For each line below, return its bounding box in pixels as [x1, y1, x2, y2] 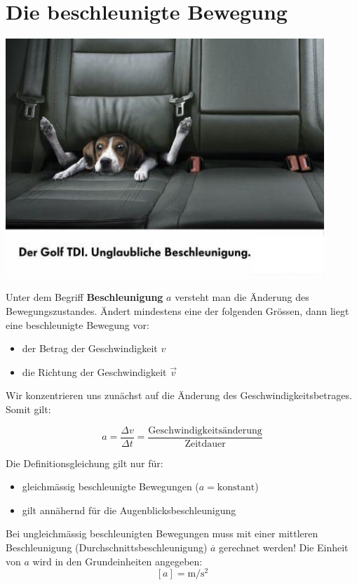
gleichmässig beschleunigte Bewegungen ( [22, 479, 199, 494]
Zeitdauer [184, 438, 226, 449]
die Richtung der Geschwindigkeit [22, 364, 167, 379]
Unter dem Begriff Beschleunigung [6, 290, 163, 304]
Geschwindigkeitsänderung [148, 425, 262, 436]
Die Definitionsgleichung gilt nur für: [6, 455, 163, 470]
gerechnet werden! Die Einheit [219, 540, 349, 554]
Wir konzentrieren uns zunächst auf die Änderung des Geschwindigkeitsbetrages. [6, 388, 352, 403]
